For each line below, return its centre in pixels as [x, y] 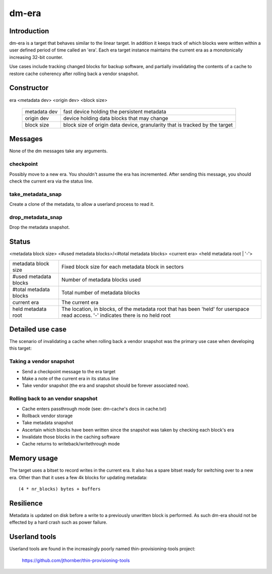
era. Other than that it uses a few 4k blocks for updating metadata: [78, 477]
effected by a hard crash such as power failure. [58, 523]
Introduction [29, 31]
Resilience [26, 503]
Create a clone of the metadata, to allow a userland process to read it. [82, 204]
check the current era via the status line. [51, 181]
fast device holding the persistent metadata [115, 111]
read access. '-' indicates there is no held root [116, 315]
